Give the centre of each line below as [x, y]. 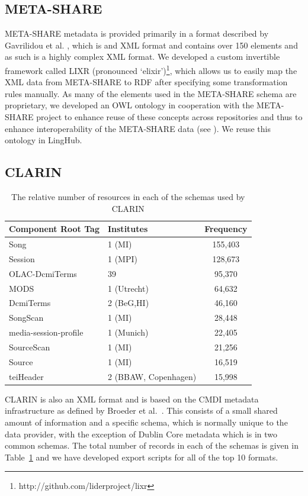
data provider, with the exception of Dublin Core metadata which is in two [141, 434]
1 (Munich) [128, 332]
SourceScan [30, 347]
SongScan [26, 318]
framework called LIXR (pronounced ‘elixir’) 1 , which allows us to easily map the [151, 69]
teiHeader [26, 376]
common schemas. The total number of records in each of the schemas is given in [152, 445]
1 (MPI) [122, 258]
